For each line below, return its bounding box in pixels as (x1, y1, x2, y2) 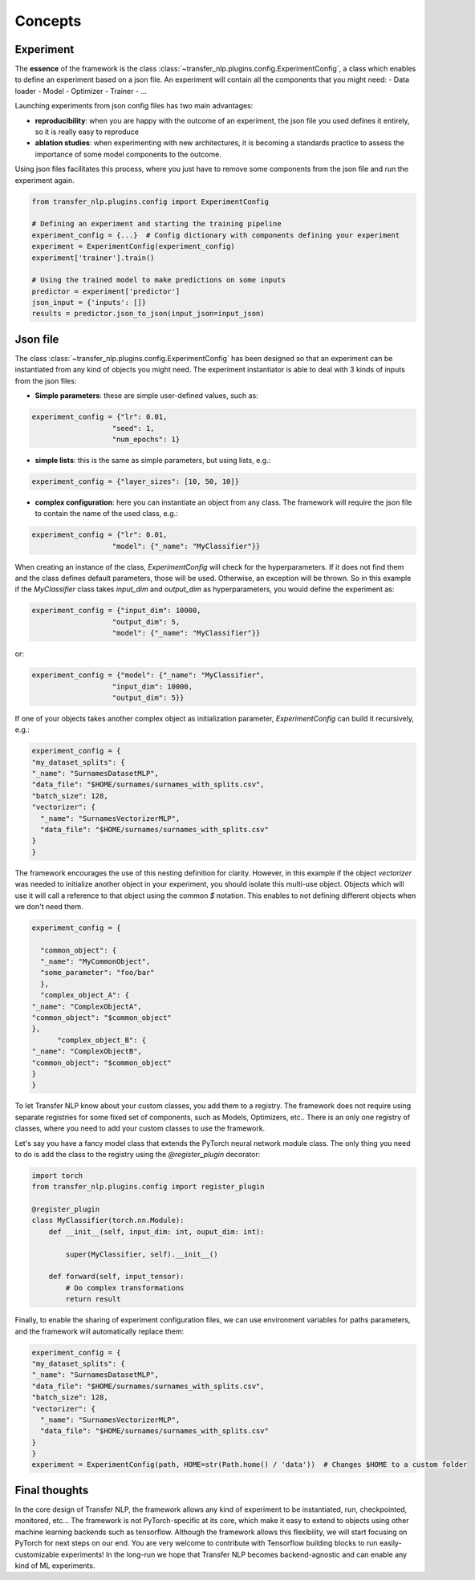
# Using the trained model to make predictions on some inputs (31, 275, 286, 285)
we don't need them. (14, 901, 83, 911)
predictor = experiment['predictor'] (31, 286, 181, 296)
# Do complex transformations (65, 1283, 185, 1292)
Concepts (14, 12, 82, 30)
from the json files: (14, 376, 77, 385)
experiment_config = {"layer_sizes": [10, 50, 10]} (31, 477, 240, 485)
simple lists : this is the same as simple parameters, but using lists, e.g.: (35, 455, 271, 465)
